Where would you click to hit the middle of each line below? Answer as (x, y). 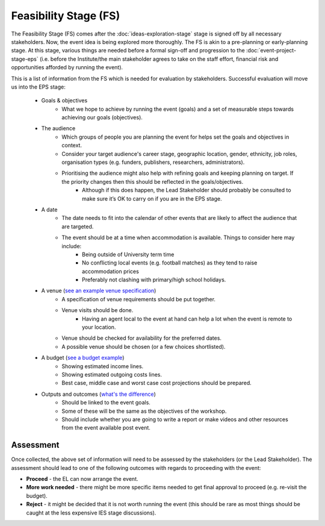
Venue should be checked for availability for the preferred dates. (142, 338)
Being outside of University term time (128, 254)
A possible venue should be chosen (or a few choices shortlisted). (144, 346)
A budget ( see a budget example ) (83, 358)
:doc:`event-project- (271, 51)
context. (72, 145)
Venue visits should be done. (97, 310)
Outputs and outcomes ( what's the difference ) (98, 394)
